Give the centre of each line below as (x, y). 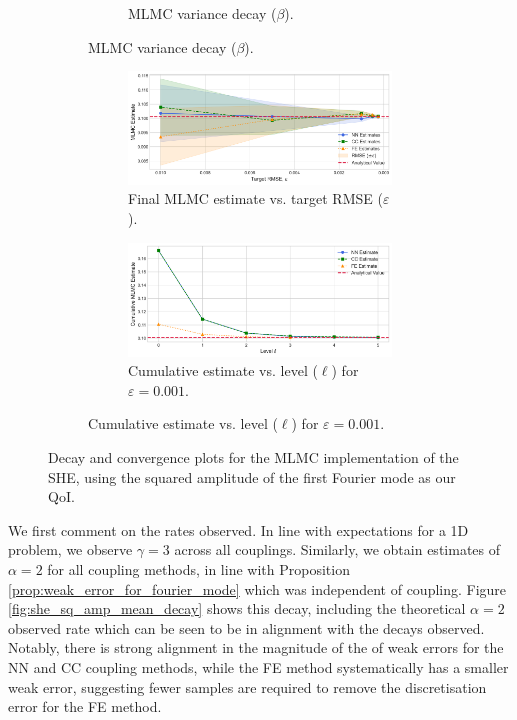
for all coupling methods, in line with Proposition (198, 568)
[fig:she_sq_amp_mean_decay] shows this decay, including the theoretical (237, 608)
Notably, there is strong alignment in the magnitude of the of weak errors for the (256, 647)
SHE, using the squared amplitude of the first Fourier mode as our (252, 476)
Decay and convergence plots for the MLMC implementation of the (253, 456)
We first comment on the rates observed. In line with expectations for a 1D (238, 529)
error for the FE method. (85, 706)
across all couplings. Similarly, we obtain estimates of (337, 549)
